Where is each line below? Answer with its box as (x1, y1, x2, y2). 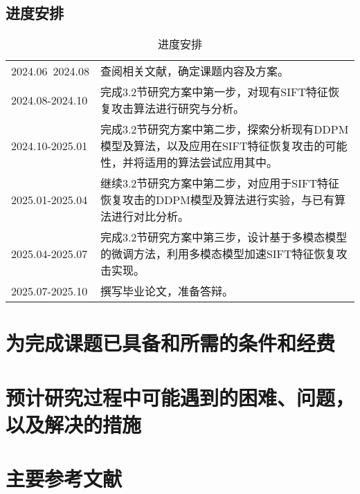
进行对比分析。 (111, 208, 189, 225)
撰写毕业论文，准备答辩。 (100, 283, 233, 300)
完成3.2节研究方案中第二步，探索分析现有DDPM (100, 121, 349, 138)
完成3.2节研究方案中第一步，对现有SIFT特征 (100, 84, 329, 100)
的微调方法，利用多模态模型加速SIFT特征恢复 (100, 246, 336, 262)
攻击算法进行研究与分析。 (111, 100, 244, 117)
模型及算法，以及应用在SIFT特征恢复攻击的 (100, 138, 325, 154)
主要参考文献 (6, 464, 123, 493)
